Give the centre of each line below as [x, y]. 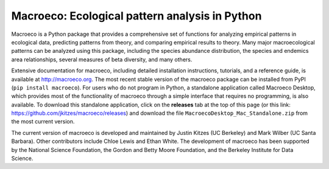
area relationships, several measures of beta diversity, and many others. [102, 59]
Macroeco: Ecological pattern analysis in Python [136, 16]
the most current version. [43, 122]
